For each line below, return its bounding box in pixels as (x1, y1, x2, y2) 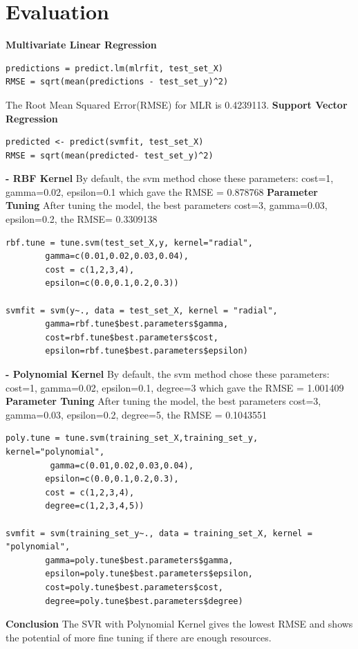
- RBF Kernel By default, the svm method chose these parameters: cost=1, (6, 171, 334, 185)
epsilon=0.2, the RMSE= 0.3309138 (6, 212, 158, 226)
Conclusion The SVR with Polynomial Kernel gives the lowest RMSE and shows (6, 616, 353, 631)
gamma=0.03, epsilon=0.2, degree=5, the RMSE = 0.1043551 (6, 407, 267, 421)
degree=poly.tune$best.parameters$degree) (45, 596, 243, 606)
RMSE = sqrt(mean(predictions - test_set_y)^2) (6, 77, 229, 87)
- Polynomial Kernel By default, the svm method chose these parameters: (6, 367, 330, 381)
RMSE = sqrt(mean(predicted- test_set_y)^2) (6, 150, 214, 161)
